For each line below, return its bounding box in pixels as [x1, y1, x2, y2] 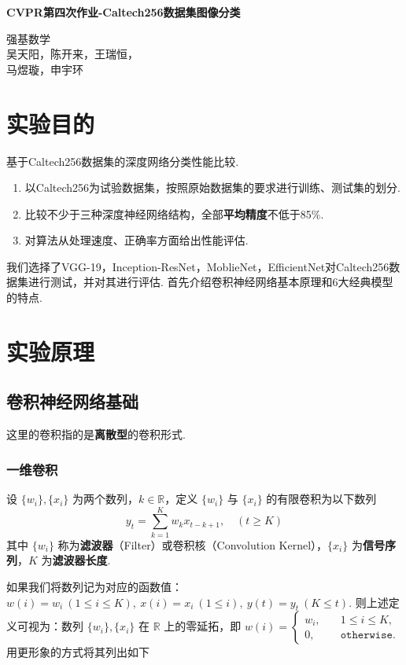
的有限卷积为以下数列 [266, 490, 377, 507]
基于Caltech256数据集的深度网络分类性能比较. [6, 152, 239, 169]
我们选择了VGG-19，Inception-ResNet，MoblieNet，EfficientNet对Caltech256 [6, 258, 389, 274]
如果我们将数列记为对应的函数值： [6, 578, 183, 594]
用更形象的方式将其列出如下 [6, 644, 149, 660]
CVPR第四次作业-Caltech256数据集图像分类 [6, 4, 241, 20]
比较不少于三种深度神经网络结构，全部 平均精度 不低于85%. [24, 205, 324, 222]
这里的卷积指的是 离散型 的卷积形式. [6, 426, 186, 443]
